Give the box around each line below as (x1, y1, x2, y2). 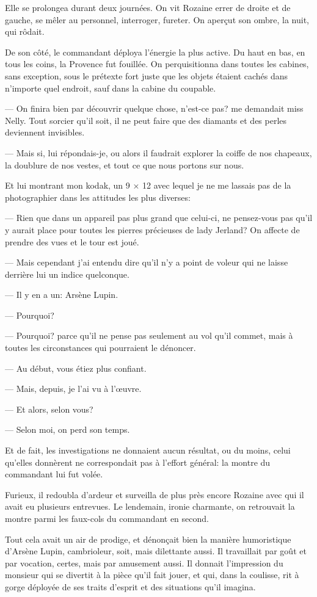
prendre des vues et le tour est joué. (5, 235, 139, 248)
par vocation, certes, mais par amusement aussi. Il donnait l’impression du (5, 556, 283, 569)
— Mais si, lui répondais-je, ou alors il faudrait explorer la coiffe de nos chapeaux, (5, 146, 312, 159)
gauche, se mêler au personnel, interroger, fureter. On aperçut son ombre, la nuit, (5, 13, 309, 26)
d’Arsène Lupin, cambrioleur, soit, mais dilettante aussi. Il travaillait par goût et (5, 545, 307, 557)
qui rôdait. (5, 25, 45, 38)
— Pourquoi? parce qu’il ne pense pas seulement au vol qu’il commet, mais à (5, 329, 293, 342)
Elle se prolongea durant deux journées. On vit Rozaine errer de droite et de (5, 1, 291, 13)
